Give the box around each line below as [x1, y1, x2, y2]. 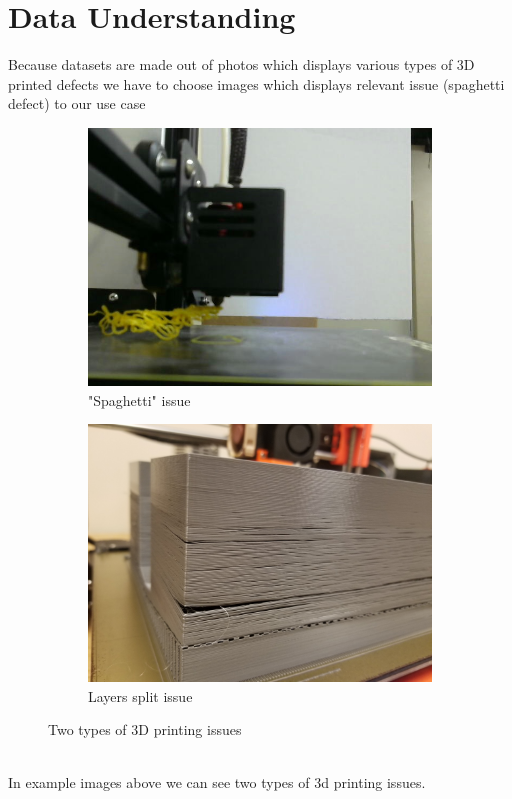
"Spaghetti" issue [88, 389, 191, 410]
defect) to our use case [8, 93, 146, 114]
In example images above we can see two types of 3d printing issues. [8, 772, 426, 793]
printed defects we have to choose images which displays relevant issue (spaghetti [8, 73, 505, 94]
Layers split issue [88, 685, 193, 706]
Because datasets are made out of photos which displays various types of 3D [8, 54, 475, 75]
